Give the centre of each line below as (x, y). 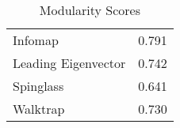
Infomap (36, 40)
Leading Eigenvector (69, 63)
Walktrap (39, 109)
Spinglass (38, 86)
